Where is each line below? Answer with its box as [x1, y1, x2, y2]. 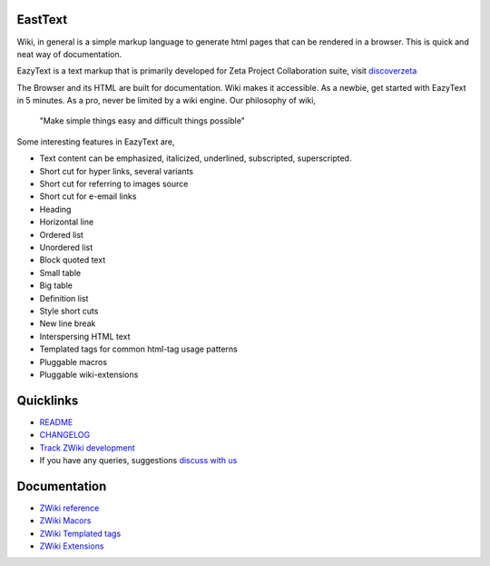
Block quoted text [39, 254, 106, 265]
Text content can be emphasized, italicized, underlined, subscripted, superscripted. [39, 153, 352, 164]
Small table [39, 267, 82, 278]
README [39, 416, 73, 427]
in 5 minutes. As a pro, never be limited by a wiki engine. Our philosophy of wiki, [16, 95, 317, 106]
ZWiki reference [39, 502, 100, 513]
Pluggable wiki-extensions [39, 369, 139, 380]
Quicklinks [16, 392, 79, 408]
